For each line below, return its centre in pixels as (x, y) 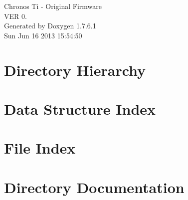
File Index (40, 148)
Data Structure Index (80, 108)
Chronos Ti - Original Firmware (53, 6)
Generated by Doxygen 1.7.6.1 (50, 26)
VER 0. (15, 16)
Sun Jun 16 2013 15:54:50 (43, 35)
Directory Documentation (94, 187)
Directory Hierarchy (75, 70)
